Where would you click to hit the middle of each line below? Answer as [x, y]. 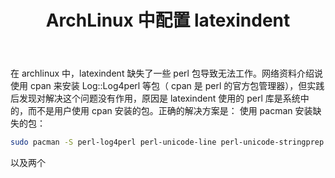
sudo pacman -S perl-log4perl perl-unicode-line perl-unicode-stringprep [167, 142]
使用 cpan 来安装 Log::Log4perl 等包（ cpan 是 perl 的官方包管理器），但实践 [167, 86]
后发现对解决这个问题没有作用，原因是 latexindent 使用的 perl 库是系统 [155, 98]
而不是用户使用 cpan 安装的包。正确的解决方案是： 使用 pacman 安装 [170, 111]
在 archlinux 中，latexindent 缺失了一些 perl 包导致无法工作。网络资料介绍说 [166, 73]
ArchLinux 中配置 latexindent [168, 20]
